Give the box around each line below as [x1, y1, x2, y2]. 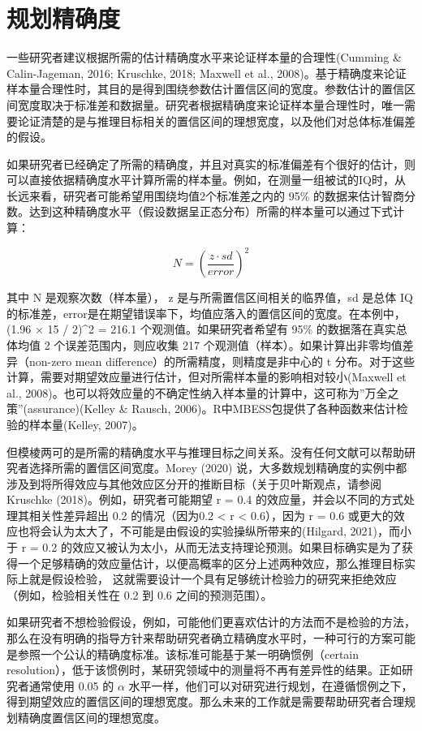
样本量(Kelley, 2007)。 [28, 415, 144, 432]
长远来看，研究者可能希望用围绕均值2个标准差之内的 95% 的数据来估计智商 [6, 187, 404, 204]
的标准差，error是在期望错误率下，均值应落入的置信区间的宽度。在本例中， [6, 304, 406, 321]
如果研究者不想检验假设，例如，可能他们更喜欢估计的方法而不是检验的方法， [6, 613, 416, 630]
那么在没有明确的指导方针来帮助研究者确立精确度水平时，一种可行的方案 [6, 630, 393, 647]
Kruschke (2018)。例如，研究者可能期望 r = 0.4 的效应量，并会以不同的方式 [6, 491, 403, 508]
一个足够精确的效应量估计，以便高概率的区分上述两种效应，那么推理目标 [17, 554, 404, 571]
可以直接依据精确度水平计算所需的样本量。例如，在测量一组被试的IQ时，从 [6, 171, 406, 188]
